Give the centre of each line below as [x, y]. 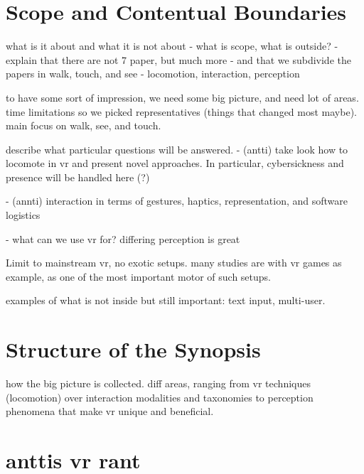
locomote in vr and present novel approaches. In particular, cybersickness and [175, 163]
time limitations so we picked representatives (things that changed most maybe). [181, 111]
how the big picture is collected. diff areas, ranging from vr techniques [158, 383]
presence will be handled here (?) [78, 177]
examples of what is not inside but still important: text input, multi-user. [166, 300]
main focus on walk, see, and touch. [84, 125]
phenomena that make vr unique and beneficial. [110, 411]
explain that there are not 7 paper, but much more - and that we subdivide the [178, 59]
